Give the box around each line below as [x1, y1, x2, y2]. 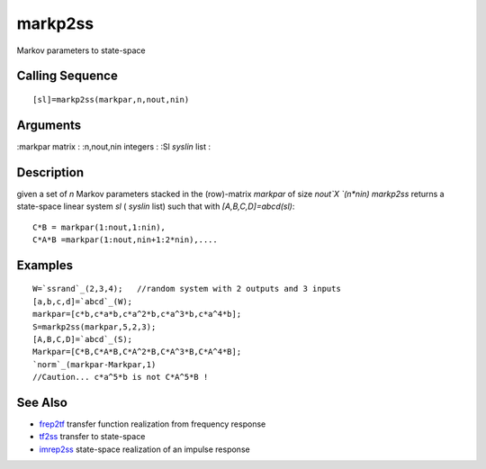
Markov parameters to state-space [16, 45, 146, 56]
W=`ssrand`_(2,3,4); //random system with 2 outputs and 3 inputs [32, 284, 341, 294]
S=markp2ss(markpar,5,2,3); [32, 321, 157, 332]
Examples [16, 257, 74, 273]
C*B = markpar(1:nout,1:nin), [32, 221, 166, 232]
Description [16, 165, 85, 180]
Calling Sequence [16, 68, 119, 84]
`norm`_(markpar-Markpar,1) [32, 359, 157, 369]
